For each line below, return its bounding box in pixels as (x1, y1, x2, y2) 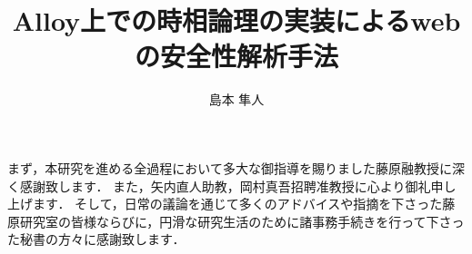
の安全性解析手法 (134, 37, 338, 74)
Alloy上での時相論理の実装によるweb (12, 2, 461, 39)
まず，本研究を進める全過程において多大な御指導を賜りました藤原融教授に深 (7, 158, 465, 177)
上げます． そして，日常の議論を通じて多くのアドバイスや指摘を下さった (7, 194, 443, 213)
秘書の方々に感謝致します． (19, 230, 186, 249)
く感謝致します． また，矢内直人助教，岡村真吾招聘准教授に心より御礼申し (7, 176, 457, 195)
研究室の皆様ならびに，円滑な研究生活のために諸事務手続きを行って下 (19, 211, 439, 230)
